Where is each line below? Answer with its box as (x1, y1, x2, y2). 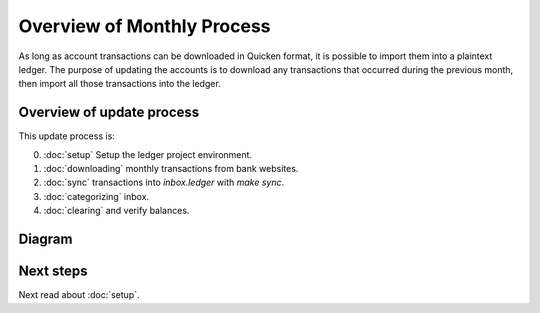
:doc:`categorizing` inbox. (43, 190, 150, 202)
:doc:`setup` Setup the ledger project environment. (43, 148, 253, 160)
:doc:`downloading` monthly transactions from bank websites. (43, 163, 299, 175)
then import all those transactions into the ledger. (18, 78, 222, 90)
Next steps (18, 263, 88, 280)
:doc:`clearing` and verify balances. (43, 205, 190, 217)
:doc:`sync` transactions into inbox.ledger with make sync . (43, 176, 285, 189)
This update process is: (18, 130, 115, 142)
